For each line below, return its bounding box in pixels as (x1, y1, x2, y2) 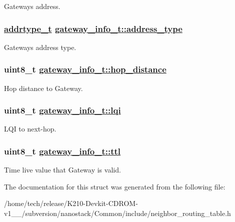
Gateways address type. (4, 41, 76, 52)
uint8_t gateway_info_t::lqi (4, 104, 121, 116)
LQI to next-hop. (4, 123, 56, 134)
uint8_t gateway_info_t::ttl (4, 144, 121, 157)
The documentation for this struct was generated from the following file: (4, 181, 225, 191)
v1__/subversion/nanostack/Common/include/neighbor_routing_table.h (4, 208, 231, 218)
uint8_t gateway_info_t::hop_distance (4, 63, 166, 75)
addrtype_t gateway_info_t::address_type (4, 22, 182, 34)
